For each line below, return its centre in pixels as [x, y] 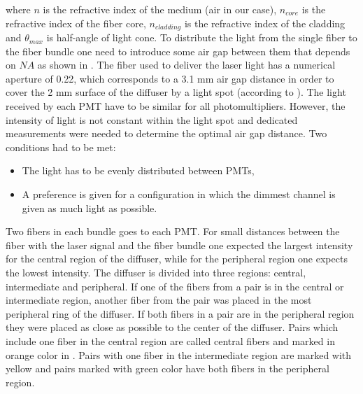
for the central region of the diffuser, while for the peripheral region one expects [177, 259]
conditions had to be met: [61, 147]
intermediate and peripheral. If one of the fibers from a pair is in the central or [175, 286]
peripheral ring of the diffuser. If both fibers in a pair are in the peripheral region [180, 313]
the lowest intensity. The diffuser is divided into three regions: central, [156, 272]
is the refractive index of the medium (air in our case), [160, 9]
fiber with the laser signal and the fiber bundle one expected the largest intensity [179, 245]
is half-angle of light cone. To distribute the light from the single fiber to [202, 37]
